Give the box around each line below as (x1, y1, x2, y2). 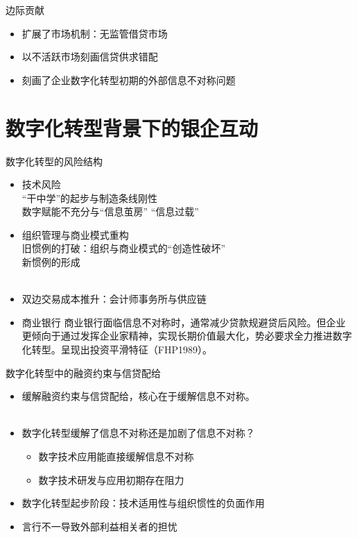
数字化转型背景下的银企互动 (6, 113, 259, 142)
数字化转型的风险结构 (6, 153, 103, 168)
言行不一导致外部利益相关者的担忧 (21, 519, 177, 533)
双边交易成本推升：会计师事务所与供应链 (21, 292, 207, 306)
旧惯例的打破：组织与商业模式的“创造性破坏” (21, 241, 226, 255)
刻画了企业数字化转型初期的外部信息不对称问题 (21, 72, 236, 87)
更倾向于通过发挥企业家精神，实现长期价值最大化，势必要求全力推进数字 (21, 328, 352, 343)
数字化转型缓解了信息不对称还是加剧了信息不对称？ (21, 426, 255, 440)
